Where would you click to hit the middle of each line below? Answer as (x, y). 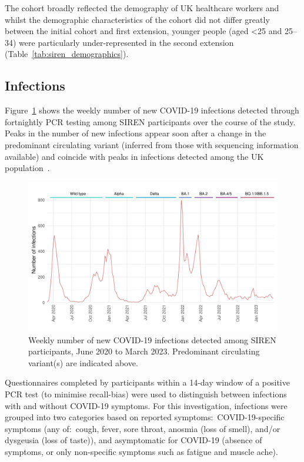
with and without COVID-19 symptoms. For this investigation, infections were (146, 405)
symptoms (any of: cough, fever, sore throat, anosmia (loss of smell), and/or (143, 428)
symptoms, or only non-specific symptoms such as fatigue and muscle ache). (141, 451)
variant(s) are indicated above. (83, 362)
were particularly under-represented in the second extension (126, 42)
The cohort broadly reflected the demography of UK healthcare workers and (142, 8)
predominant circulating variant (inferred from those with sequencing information (152, 144)
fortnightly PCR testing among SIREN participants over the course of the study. (150, 121)
